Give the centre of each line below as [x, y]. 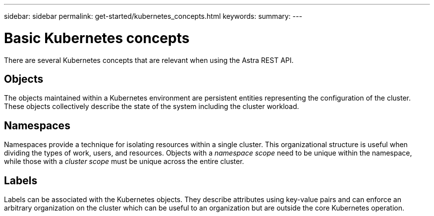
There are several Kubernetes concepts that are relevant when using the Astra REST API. [149, 60]
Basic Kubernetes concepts [97, 38]
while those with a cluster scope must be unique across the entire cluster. [124, 162]
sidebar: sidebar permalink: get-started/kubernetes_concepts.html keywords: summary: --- [153, 16]
